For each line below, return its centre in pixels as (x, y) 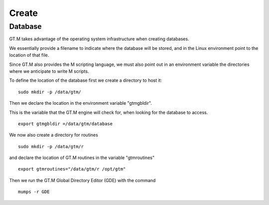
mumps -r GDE (34, 192)
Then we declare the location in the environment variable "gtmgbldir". (80, 103)
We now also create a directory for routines (54, 135)
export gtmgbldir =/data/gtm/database (66, 124)
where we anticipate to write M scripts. (49, 71)
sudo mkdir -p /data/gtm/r (51, 146)
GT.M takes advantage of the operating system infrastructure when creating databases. (99, 39)
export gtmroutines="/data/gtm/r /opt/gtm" (72, 169)
